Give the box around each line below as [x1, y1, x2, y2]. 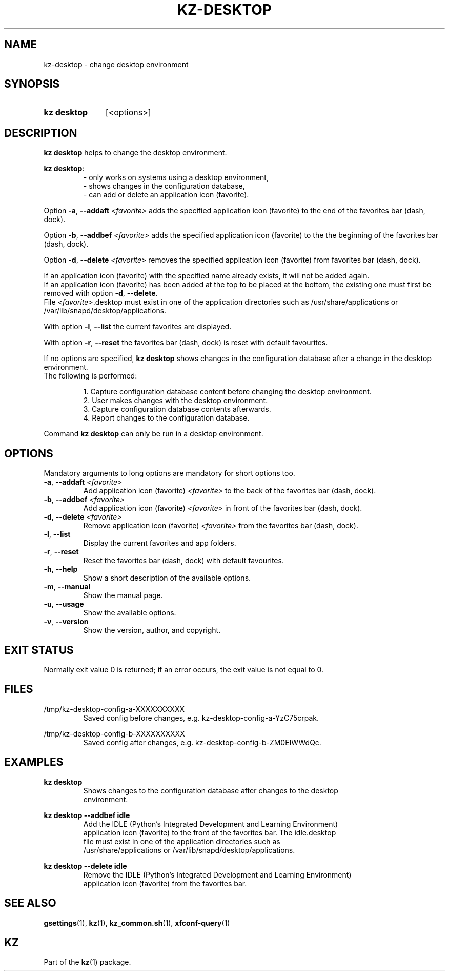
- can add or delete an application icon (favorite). [83, 190, 249, 200]
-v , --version [44, 617, 89, 626]
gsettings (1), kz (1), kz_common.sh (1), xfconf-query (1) [44, 918, 230, 927]
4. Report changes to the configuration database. [83, 413, 250, 423]
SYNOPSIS [4, 77, 60, 91]
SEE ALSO [4, 897, 56, 910]
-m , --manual [44, 582, 91, 591]
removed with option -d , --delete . [44, 289, 158, 298]
